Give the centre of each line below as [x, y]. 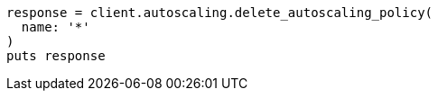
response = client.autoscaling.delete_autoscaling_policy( [220, 13]
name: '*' [56, 27]
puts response [56, 56]
